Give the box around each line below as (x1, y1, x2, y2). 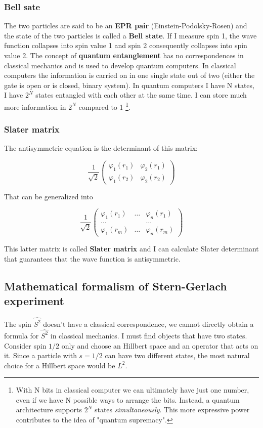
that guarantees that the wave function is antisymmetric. (4, 253, 181, 264)
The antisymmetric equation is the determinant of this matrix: (4, 143, 198, 153)
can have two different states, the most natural (105, 350, 250, 361)
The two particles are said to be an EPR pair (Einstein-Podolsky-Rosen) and (4, 20, 247, 31)
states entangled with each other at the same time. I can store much (35, 90, 247, 100)
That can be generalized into (4, 191, 93, 201)
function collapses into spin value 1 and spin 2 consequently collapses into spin (4, 40, 247, 51)
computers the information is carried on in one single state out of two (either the (4, 70, 255, 80)
